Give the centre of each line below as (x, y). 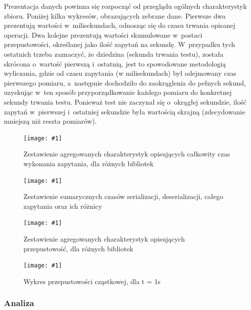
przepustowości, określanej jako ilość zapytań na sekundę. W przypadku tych (120, 44)
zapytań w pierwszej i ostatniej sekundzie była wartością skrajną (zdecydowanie (125, 111)
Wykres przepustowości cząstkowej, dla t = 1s (92, 281)
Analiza (19, 303)
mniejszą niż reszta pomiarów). (50, 121)
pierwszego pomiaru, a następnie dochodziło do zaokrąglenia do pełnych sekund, (125, 82)
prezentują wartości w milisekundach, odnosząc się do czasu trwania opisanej (120, 25)
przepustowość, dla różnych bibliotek (79, 248)
